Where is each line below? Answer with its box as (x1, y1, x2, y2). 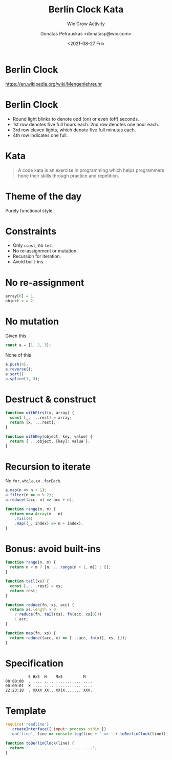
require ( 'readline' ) (5, 722, 50, 727)
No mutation (5, 316, 59, 327)
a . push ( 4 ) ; (5, 362, 29, 367)
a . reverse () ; (5, 366, 33, 372)
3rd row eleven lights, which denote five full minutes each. (12, 127, 136, 133)
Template (5, 705, 46, 716)
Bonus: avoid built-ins (5, 543, 101, 555)
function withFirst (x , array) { (5, 411, 74, 416)
